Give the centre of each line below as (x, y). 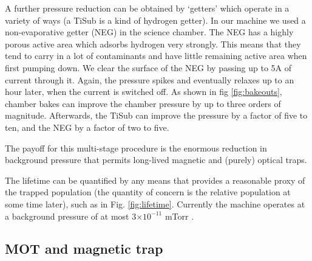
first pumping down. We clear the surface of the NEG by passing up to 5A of (148, 67)
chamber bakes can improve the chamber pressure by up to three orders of (143, 103)
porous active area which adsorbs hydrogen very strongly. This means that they (153, 43)
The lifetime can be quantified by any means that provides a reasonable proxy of (155, 180)
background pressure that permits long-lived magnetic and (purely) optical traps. (156, 160)
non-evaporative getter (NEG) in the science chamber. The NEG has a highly (149, 32)
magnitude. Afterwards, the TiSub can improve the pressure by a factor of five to (156, 115)
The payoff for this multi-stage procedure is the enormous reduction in (136, 148)
